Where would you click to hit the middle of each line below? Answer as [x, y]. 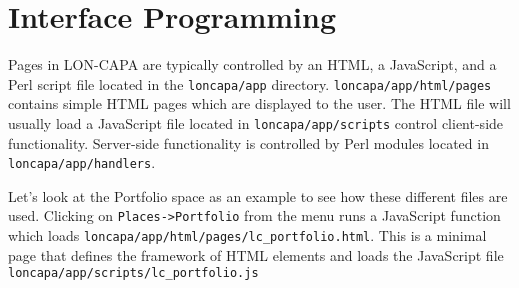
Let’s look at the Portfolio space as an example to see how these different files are [258, 195]
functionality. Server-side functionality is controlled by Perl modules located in [248, 142]
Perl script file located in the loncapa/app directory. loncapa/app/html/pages [250, 83]
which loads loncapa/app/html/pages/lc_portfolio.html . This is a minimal [247, 235]
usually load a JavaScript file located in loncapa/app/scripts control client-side [256, 122]
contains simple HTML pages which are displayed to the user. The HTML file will [259, 103]
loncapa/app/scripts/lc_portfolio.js [133, 273]
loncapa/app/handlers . [82, 162]
